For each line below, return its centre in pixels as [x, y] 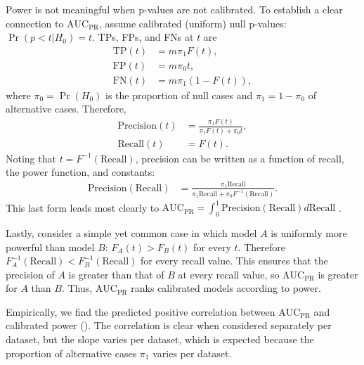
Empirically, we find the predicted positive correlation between [141, 311]
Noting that [31, 158]
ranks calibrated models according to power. [226, 288]
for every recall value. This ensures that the [234, 261]
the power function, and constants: [80, 172]
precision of [30, 274]
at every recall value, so [229, 274]
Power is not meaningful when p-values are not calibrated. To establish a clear [174, 9]
